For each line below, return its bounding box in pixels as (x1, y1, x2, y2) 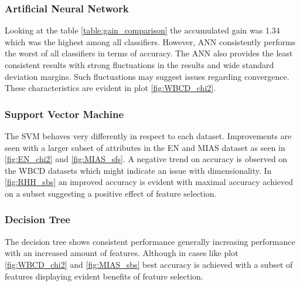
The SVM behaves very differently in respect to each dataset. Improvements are (5, 130, 292, 142)
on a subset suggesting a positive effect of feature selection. (5, 187, 217, 199)
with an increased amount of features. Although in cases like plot (5, 247, 238, 259)
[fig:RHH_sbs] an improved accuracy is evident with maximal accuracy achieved (5, 176, 294, 188)
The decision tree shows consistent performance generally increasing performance (5, 235, 295, 247)
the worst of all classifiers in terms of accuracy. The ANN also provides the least (5, 47, 293, 59)
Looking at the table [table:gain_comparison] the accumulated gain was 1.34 (5, 24, 280, 36)
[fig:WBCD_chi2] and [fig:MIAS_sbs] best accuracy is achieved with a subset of (5, 258, 293, 270)
